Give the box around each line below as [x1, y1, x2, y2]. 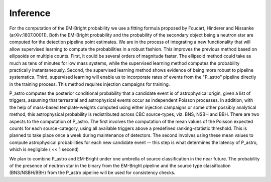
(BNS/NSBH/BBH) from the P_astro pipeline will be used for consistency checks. [9, 169, 176, 175]
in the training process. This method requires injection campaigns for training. [9, 81, 170, 87]
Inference [9, 8, 51, 19]
